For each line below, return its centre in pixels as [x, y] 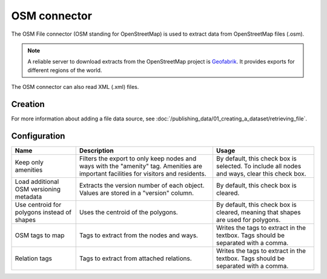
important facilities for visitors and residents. [143, 174]
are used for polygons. [248, 220]
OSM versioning [38, 189]
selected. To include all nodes [259, 166]
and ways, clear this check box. [261, 174]
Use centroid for [38, 205]
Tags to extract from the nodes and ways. [138, 235]
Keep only [29, 162]
